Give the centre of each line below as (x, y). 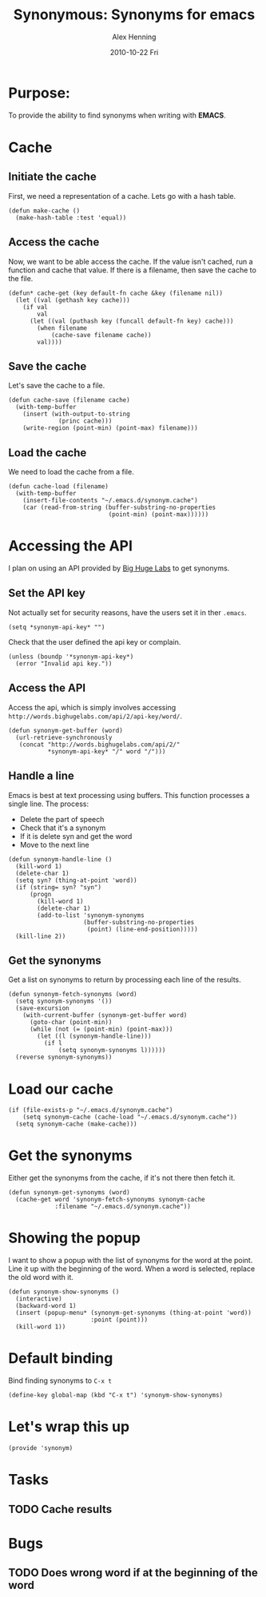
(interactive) (39, 1299)
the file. (21, 278)
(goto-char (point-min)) (71, 1023)
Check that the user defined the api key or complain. (95, 642)
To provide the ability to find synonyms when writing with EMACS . (117, 115)
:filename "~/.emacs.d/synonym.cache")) (123, 1207)
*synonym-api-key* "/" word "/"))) (107, 751)
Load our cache (61, 1089)
